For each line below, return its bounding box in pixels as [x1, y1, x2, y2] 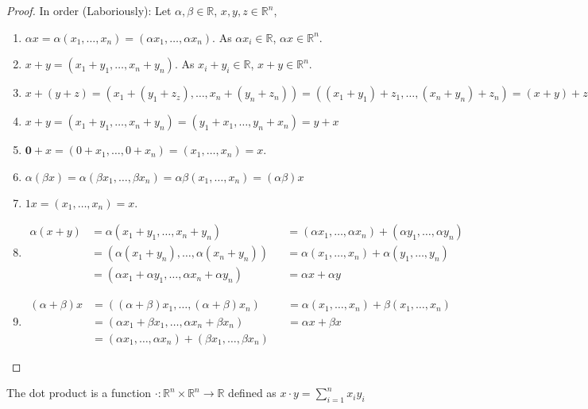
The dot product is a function [6, 384, 152, 401]
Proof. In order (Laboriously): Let [6, 2, 172, 18]
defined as [228, 384, 277, 401]
